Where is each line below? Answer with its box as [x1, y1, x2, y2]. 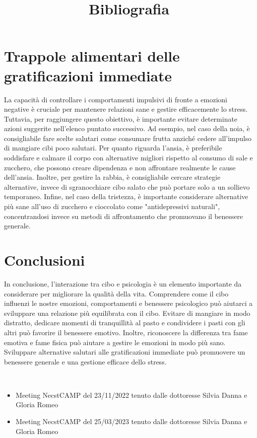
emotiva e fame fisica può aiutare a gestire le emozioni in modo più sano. [4, 337, 226, 347]
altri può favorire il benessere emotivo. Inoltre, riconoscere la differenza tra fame [4, 327, 248, 337]
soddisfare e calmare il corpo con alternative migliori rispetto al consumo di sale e [4, 152, 253, 163]
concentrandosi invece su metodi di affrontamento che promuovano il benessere [4, 211, 243, 221]
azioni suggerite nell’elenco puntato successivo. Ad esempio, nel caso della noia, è [4, 123, 250, 134]
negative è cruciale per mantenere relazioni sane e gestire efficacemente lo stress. [4, 104, 248, 114]
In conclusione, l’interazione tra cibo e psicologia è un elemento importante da [4, 278, 242, 289]
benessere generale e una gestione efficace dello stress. [4, 356, 167, 366]
